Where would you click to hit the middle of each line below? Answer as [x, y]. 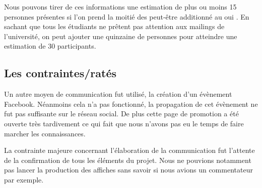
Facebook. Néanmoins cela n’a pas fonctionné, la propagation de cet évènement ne [131, 104]
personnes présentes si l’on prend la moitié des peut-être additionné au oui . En [127, 16]
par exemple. [24, 179]
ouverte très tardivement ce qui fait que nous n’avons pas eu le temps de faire [124, 123]
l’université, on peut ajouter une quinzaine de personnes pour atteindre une [121, 36]
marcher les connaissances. [45, 133]
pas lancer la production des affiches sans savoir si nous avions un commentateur [128, 170]
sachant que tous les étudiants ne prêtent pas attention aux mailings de [114, 26]
